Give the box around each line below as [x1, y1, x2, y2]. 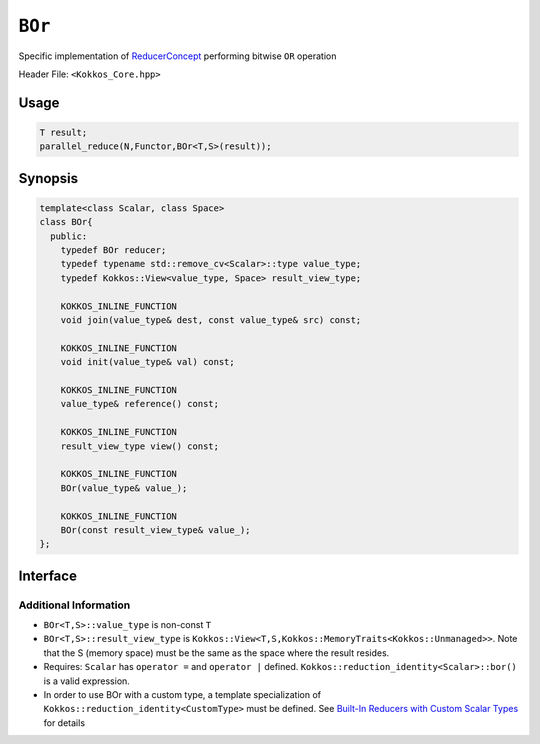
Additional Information [18, 598, 131, 612]
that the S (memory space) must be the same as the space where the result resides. [43, 646, 390, 659]
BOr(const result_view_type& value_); [60, 524, 251, 535]
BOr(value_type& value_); [60, 482, 188, 494]
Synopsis [18, 170, 79, 187]
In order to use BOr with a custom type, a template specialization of [43, 689, 322, 700]
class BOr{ [39, 216, 93, 228]
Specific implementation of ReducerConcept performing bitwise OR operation [18, 50, 337, 62]
